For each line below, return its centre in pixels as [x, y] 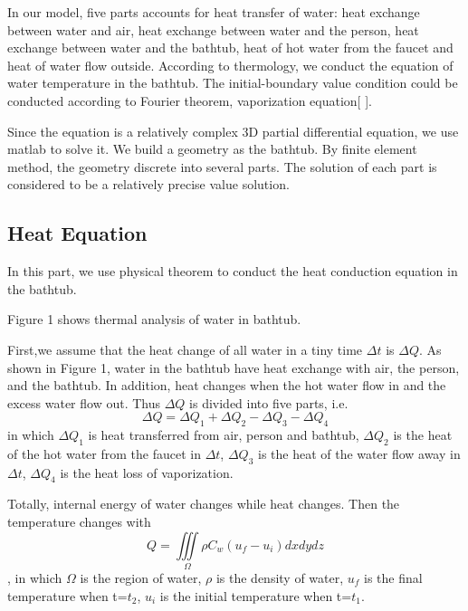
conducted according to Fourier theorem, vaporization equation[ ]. [190, 100]
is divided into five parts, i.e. [269, 402]
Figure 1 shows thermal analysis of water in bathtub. [154, 319]
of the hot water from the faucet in [104, 453]
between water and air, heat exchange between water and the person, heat [213, 29]
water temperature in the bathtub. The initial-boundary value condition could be [233, 83]
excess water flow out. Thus [84, 402]
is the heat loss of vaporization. [147, 472]
